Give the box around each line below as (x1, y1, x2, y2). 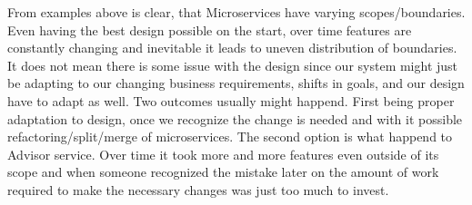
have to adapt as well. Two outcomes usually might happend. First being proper (7, 91, 455, 110)
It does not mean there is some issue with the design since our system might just (7, 55, 458, 74)
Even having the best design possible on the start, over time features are (7, 20, 412, 39)
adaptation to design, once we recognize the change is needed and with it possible (7, 109, 463, 128)
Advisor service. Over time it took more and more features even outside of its (7, 144, 439, 163)
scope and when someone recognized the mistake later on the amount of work (7, 162, 439, 181)
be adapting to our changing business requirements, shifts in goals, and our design (7, 73, 465, 93)
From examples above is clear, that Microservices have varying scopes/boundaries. (7, 3, 466, 21)
